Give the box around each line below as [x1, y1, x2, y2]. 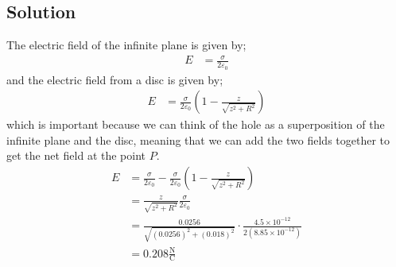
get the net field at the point [6, 147, 146, 164]
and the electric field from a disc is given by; [6, 71, 223, 87]
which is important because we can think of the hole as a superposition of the [6, 116, 385, 133]
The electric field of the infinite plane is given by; [6, 37, 247, 53]
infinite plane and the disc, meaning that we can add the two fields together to [6, 131, 390, 148]
